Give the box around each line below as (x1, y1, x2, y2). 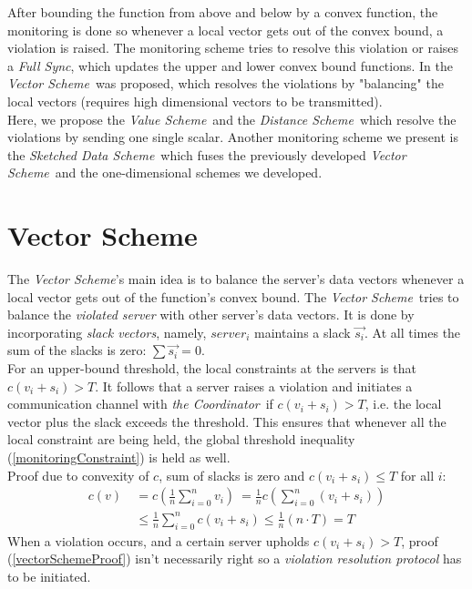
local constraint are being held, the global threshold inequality (7, 430, 355, 449)
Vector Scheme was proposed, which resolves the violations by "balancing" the (7, 74, 444, 93)
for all (400, 465, 435, 484)
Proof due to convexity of (7, 465, 149, 484)
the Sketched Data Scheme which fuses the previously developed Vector (7, 145, 406, 164)
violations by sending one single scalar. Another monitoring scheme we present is (7, 127, 458, 147)
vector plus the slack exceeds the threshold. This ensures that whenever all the (7, 411, 446, 431)
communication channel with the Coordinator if (7, 394, 273, 413)
